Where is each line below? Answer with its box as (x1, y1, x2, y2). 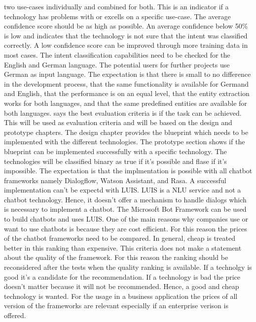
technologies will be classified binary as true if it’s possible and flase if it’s (4, 156, 227, 166)
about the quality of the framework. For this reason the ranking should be (4, 252, 228, 262)
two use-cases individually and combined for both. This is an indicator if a (4, 1, 229, 11)
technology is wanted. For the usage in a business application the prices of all (4, 290, 238, 301)
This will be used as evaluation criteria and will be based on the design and (4, 117, 232, 128)
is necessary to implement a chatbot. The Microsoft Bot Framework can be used (4, 204, 247, 214)
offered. (4, 310, 26, 320)
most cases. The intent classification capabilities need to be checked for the (4, 49, 230, 60)
